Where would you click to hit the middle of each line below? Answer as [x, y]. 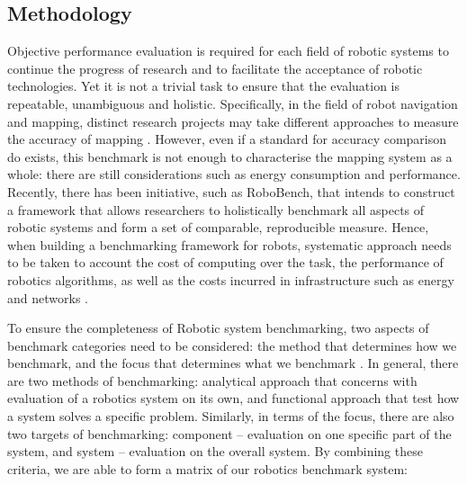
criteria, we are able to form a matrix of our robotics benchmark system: [208, 468]
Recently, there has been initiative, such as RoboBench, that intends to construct [231, 191]
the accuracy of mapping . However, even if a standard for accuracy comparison [227, 139]
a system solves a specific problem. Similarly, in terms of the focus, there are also [231, 416]
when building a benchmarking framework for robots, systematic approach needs [229, 244]
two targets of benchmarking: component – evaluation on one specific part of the [229, 433]
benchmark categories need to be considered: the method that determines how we [232, 345]
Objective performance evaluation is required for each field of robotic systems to [228, 51]
